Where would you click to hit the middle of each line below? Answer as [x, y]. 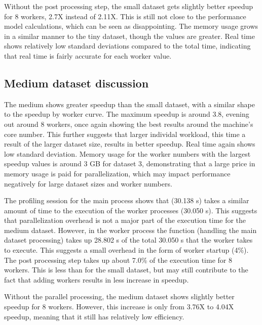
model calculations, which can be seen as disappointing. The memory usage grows [131, 26]
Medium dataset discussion [77, 83]
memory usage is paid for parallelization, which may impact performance [117, 173]
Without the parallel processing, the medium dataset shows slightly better [119, 296]
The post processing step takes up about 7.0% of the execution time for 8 [118, 260]
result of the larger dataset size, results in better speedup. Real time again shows [130, 144]
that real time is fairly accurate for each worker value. [88, 55]
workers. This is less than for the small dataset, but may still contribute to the [126, 270]
